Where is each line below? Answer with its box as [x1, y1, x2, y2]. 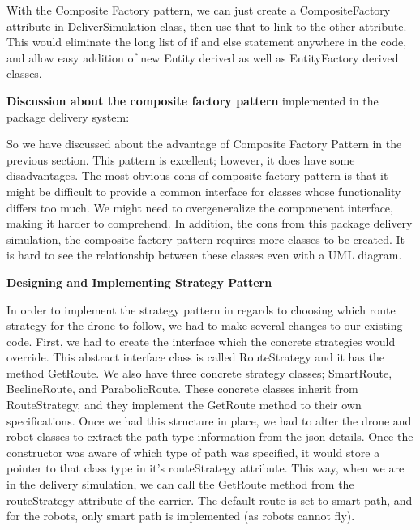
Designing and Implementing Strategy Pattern [6, 273, 272, 290]
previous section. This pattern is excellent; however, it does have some [6, 151, 355, 168]
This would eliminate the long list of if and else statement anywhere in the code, [6, 33, 407, 50]
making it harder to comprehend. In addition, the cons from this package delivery [6, 215, 413, 232]
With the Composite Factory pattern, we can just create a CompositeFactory [6, 2, 391, 18]
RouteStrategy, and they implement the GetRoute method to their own [6, 396, 362, 413]
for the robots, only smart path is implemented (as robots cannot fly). [6, 507, 355, 524]
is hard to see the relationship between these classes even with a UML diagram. [6, 246, 402, 263]
